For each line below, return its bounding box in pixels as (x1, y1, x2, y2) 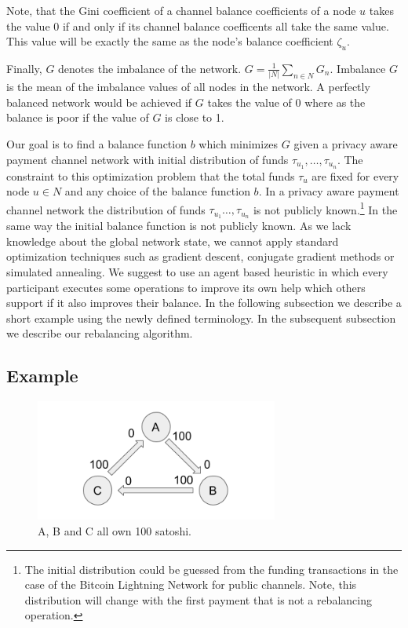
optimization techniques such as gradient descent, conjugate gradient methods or (6, 248, 395, 265)
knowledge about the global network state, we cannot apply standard (6, 232, 339, 249)
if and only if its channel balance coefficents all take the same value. (62, 17, 389, 34)
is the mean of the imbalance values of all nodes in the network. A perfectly (6, 78, 370, 95)
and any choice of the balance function (64, 183, 250, 199)
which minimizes (199, 136, 279, 152)
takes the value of (207, 93, 292, 110)
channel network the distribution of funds (6, 201, 206, 217)
